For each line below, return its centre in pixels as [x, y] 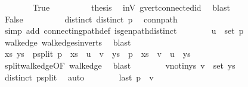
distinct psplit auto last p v [79, 77]
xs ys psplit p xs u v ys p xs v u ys [97, 54]
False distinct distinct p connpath [91, 19]
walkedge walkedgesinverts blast [68, 42]
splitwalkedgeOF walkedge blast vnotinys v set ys [120, 65]
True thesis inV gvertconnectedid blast [131, 7]
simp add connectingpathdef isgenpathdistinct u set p [124, 30]
